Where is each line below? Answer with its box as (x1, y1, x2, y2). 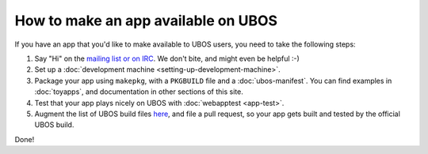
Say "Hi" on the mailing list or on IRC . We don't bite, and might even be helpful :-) (34, 54, 300, 63)
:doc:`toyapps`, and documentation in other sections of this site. (34, 87, 243, 96)
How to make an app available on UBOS (14, 12, 277, 29)
